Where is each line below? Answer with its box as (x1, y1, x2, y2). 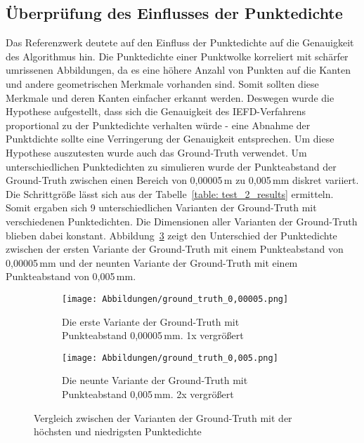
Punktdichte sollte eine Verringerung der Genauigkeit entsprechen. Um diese (6, 131, 334, 146)
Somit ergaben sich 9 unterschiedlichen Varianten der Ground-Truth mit (6, 200, 317, 215)
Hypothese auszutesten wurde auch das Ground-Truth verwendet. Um (6, 145, 307, 159)
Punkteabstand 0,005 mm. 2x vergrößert (62, 386, 234, 401)
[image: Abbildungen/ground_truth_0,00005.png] (62, 293, 289, 304)
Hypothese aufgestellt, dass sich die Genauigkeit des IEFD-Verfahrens (6, 104, 306, 119)
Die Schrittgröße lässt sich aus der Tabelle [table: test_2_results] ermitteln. (6, 186, 334, 201)
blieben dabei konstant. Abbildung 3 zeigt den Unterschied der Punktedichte (6, 227, 337, 242)
